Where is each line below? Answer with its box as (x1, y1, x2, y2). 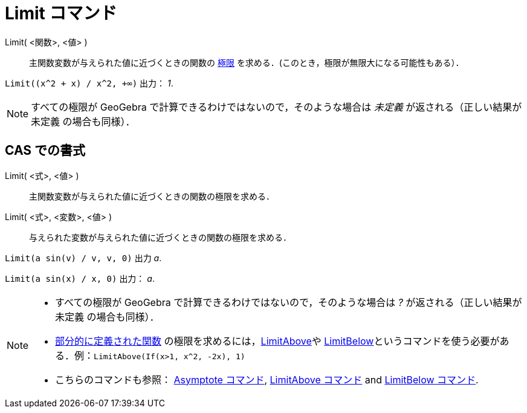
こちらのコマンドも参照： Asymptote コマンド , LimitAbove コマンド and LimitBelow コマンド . (55, 373, 479, 386)
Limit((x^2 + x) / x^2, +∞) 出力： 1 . (5, 77, 173, 88)
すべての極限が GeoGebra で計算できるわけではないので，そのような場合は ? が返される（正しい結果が (55, 296, 522, 308)
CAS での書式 (5, 143, 86, 158)
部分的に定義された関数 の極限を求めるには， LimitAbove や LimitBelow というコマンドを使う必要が (55, 334, 500, 347)
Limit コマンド (5, 3, 117, 24)
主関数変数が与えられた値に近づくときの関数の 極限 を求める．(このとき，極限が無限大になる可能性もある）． (29, 57, 464, 68)
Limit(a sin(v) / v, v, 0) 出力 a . (5, 252, 162, 263)
